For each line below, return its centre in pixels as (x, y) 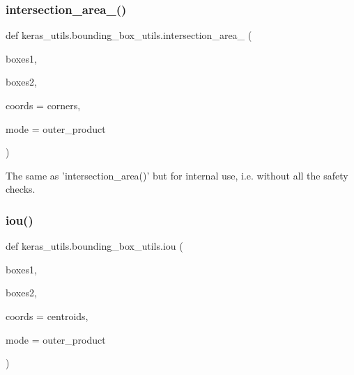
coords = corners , (43, 105)
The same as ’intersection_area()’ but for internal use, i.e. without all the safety (177, 175)
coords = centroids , (47, 316)
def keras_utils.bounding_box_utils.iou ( (94, 246)
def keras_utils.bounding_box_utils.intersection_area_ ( (129, 35)
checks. (21, 189)
